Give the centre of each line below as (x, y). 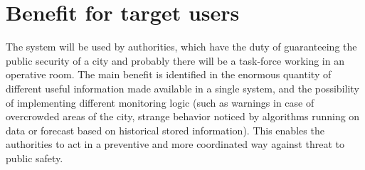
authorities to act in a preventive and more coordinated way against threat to (175, 144)
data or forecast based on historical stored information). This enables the (165, 130)
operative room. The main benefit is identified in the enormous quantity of (169, 74)
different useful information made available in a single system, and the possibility (182, 88)
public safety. (35, 158)
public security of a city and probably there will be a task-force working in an (175, 60)
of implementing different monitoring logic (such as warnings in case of (160, 102)
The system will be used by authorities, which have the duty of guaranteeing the (181, 47)
